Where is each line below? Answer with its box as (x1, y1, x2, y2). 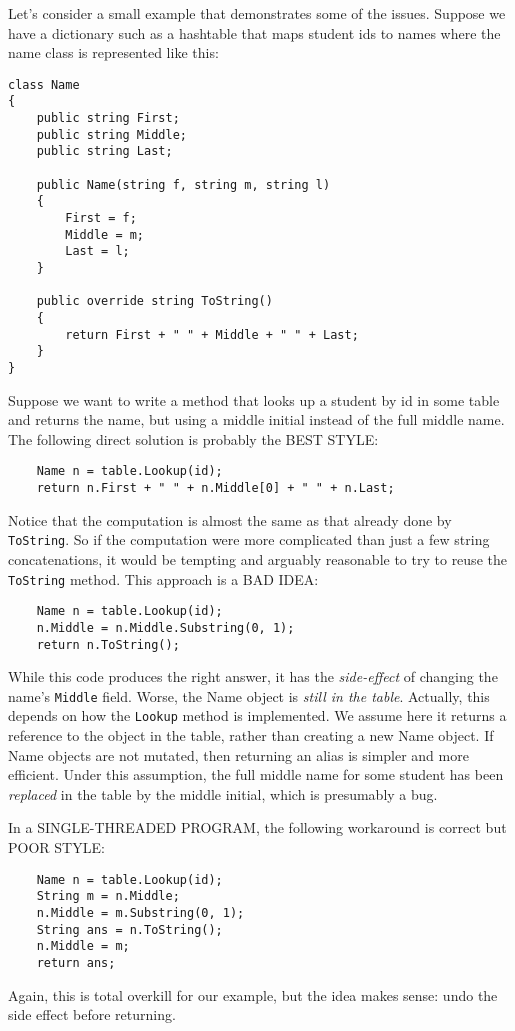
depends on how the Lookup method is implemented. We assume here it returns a (8, 705, 507, 726)
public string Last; (36, 144, 173, 159)
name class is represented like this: (8, 42, 219, 63)
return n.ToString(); (36, 637, 180, 652)
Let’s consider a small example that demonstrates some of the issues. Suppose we (8, 3, 506, 23)
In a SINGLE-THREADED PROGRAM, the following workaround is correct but (8, 817, 507, 838)
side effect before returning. (8, 1004, 176, 1025)
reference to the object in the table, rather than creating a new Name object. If (8, 725, 494, 746)
